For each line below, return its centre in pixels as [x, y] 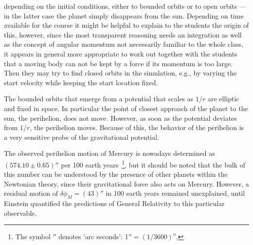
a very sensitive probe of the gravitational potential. [81, 137]
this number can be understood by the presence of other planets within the [116, 174]
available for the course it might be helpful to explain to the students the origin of [126, 25]
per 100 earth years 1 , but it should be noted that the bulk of [153, 164]
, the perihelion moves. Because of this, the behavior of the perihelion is [137, 127]
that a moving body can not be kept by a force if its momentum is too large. [118, 63]
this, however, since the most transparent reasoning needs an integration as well [123, 34]
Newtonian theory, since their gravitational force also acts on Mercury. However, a [126, 183]
